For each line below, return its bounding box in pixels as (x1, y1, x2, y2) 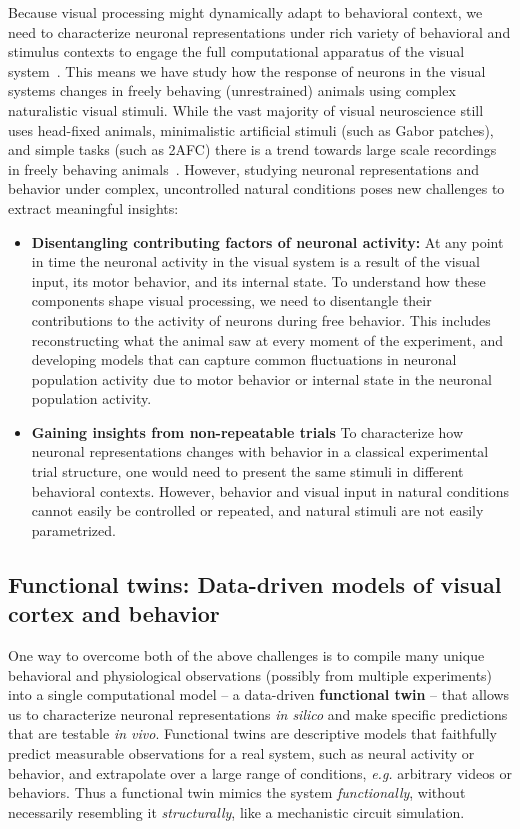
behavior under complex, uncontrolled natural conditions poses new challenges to (8, 178, 505, 199)
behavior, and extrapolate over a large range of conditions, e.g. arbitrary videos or (8, 762, 512, 783)
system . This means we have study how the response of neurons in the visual (8, 60, 486, 81)
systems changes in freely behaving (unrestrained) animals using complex (8, 80, 456, 101)
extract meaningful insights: (8, 197, 179, 218)
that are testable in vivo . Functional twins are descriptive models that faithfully (8, 723, 498, 744)
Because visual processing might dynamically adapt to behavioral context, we (8, 2, 483, 22)
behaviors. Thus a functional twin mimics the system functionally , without (8, 782, 466, 803)
